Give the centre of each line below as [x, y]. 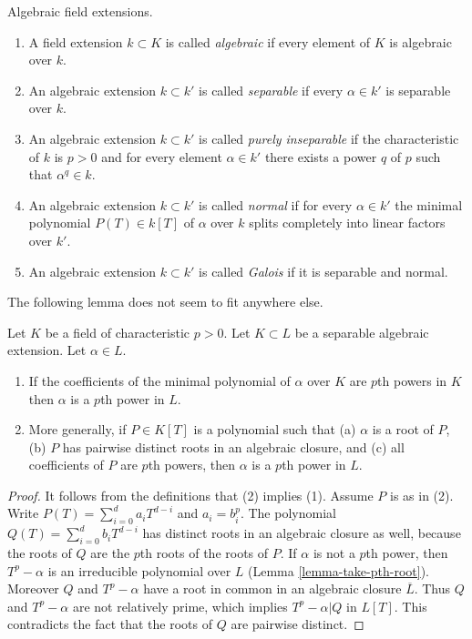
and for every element [162, 156]
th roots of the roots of [204, 553]
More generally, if [77, 429]
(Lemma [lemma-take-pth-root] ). [339, 570]
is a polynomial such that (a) [275, 429]
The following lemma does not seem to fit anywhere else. [165, 302]
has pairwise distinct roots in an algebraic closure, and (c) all [233, 446]
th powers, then [192, 465]
